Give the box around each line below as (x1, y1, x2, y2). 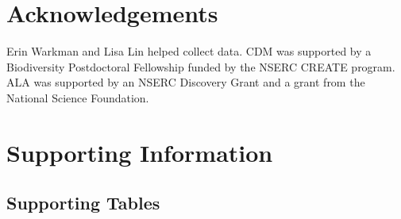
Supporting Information (6, 136, 273, 168)
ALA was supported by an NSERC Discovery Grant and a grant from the (6, 74, 365, 90)
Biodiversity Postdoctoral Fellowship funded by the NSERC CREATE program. (6, 58, 395, 75)
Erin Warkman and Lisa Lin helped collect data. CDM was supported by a (6, 43, 372, 60)
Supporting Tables (6, 190, 160, 215)
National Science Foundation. (6, 89, 149, 106)
